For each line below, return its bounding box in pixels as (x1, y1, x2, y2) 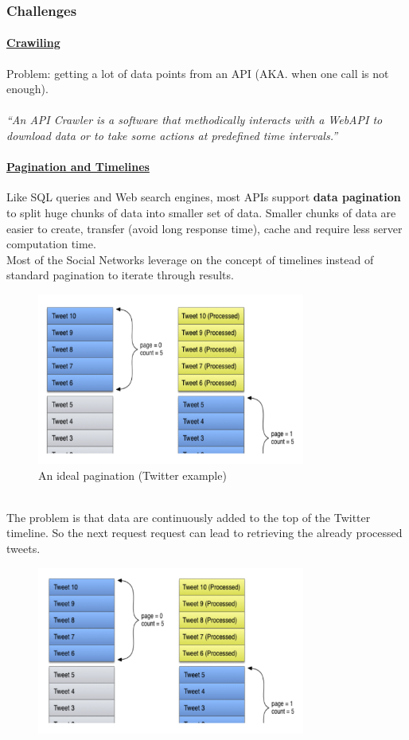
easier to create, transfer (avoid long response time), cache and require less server (6, 220, 403, 236)
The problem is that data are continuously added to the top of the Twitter (6, 508, 371, 525)
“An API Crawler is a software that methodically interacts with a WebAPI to (6, 111, 383, 128)
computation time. (6, 236, 96, 252)
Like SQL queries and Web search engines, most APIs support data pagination (6, 189, 401, 205)
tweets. (6, 540, 41, 557)
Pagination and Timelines (6, 158, 150, 175)
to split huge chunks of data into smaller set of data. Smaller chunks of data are (6, 204, 396, 220)
